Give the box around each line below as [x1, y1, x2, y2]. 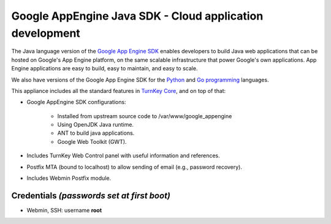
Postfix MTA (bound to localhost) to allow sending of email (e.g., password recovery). [26, 163, 242, 171]
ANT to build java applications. [57, 129, 135, 137]
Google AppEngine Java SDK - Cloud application [11, 9, 264, 23]
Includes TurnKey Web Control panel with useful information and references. [26, 152, 220, 159]
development [11, 26, 81, 40]
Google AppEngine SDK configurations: [26, 99, 126, 106]
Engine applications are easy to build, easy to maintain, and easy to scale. [11, 65, 198, 72]
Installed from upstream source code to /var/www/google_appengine [57, 112, 232, 119]
